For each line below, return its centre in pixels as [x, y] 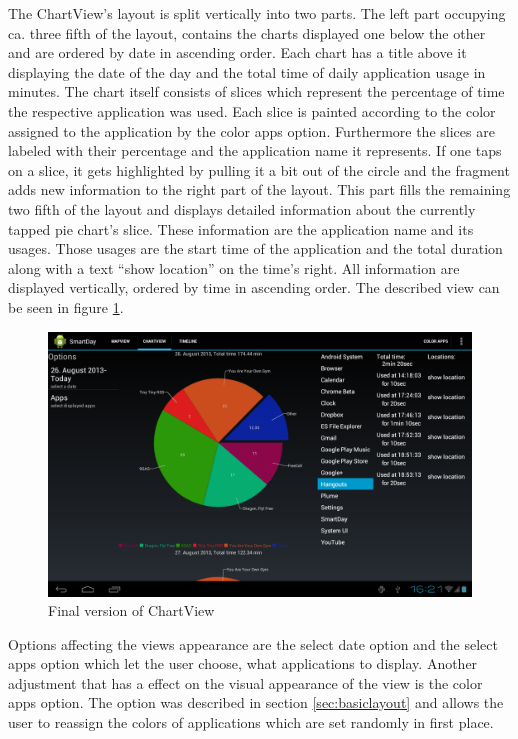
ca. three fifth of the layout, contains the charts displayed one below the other [247, 32]
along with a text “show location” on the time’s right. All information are [234, 267]
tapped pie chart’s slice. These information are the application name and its [241, 228]
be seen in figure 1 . [66, 306]
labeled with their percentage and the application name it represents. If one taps [255, 150]
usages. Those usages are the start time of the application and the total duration [255, 248]
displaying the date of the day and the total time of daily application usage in [247, 71]
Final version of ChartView [131, 610]
